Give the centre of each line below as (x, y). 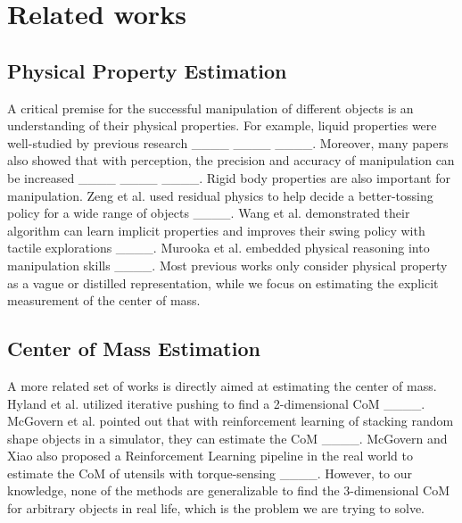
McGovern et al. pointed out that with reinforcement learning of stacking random (231, 421)
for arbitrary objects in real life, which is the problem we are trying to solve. (216, 508)
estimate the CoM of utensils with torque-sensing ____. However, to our (210, 473)
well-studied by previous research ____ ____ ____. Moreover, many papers (228, 142)
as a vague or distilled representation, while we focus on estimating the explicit (223, 282)
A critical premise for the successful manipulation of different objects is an (210, 108)
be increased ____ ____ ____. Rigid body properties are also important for (229, 177)
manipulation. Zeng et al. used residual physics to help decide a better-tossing (220, 195)
